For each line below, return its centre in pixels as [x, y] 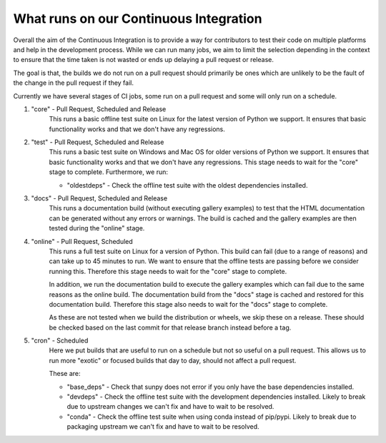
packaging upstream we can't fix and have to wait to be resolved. [163, 427]
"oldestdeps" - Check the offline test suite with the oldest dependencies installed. [187, 185]
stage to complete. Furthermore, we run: [108, 172]
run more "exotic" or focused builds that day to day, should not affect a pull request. [173, 360]
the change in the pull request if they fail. [74, 83]
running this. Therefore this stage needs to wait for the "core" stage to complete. [168, 271]
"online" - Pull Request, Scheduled [82, 241]
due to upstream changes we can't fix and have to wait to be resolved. [170, 407]
